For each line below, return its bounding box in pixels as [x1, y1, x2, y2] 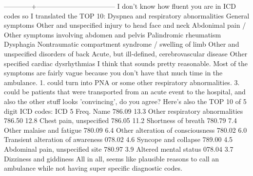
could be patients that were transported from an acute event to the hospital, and [4, 87, 246, 97]
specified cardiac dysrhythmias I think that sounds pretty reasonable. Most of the [4, 58, 248, 68]
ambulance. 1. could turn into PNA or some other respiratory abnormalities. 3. [4, 77, 240, 87]
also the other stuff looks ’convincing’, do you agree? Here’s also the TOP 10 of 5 [4, 96, 247, 106]
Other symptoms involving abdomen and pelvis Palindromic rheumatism [4, 29, 221, 39]
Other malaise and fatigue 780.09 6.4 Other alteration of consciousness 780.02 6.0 [4, 124, 247, 135]
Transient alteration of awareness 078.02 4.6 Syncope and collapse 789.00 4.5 [4, 134, 233, 144]
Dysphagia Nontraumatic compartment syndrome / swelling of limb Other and [4, 39, 239, 49]
